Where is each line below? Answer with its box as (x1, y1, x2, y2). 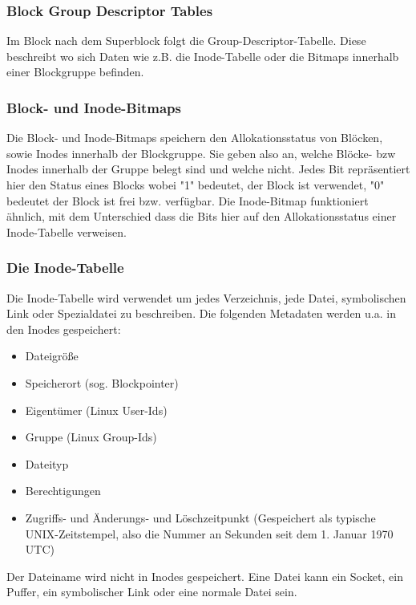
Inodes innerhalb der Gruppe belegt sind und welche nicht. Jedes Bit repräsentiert (6, 160, 410, 177)
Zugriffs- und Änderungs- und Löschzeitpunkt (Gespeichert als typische (25, 509, 376, 526)
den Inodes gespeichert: (6, 320, 121, 337)
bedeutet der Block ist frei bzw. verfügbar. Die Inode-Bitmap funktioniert (6, 192, 369, 209)
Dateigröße (25, 347, 79, 364)
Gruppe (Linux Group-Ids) (25, 428, 157, 445)
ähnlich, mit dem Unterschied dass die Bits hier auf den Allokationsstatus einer (6, 208, 397, 225)
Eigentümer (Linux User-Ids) (25, 401, 168, 418)
